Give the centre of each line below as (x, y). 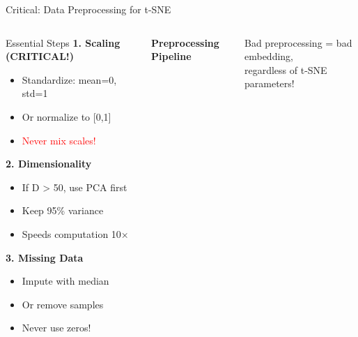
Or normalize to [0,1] (67, 116)
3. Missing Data (45, 257)
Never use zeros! (56, 328)
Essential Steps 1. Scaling (63, 42)
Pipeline (171, 56)
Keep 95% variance (63, 210)
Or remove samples (63, 304)
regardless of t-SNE (286, 69)
